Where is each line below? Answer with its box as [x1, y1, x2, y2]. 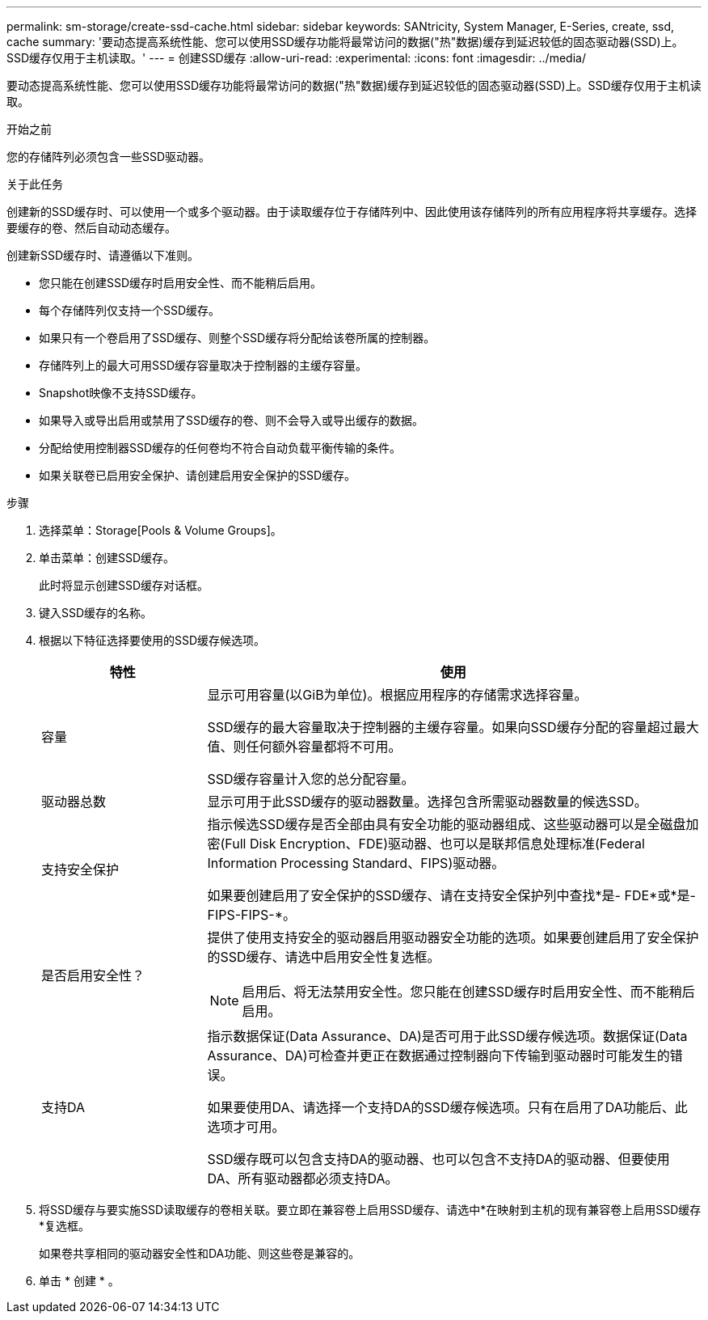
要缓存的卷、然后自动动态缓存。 [6, 221, 176, 235]
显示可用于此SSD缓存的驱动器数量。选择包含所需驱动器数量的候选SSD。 [207, 793, 647, 810]
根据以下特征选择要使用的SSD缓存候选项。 [39, 633, 266, 647]
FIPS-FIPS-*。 [207, 907, 296, 923]
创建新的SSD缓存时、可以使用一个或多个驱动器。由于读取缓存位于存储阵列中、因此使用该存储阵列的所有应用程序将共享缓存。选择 [6, 205, 697, 218]
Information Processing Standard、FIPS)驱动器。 [207, 855, 505, 871]
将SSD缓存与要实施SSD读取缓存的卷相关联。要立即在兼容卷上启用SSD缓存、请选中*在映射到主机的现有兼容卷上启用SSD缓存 [39, 1203, 702, 1216]
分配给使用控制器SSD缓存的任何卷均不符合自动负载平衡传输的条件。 [39, 441, 402, 455]
